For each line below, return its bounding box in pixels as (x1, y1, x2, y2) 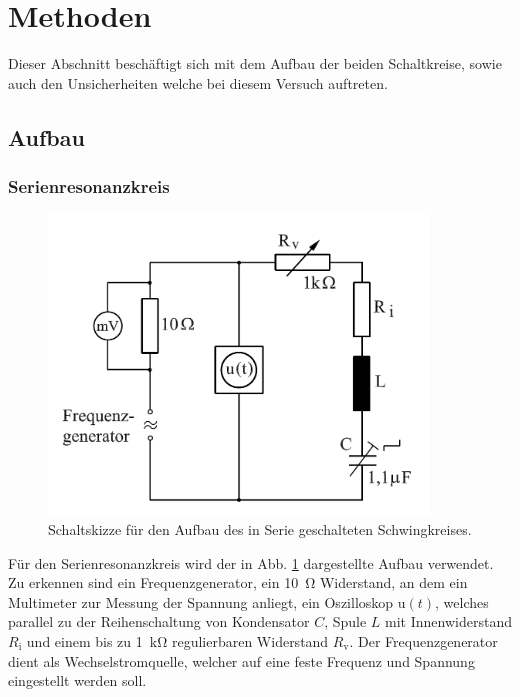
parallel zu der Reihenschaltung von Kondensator (8, 611, 310, 632)
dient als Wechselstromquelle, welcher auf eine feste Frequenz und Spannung (8, 650, 475, 671)
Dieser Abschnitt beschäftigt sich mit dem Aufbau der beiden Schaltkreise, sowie (8, 53, 502, 74)
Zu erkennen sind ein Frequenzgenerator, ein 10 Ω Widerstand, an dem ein (8, 572, 468, 593)
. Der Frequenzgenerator (349, 630, 498, 651)
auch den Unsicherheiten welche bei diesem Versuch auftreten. (8, 72, 388, 93)
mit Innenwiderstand (385, 611, 512, 632)
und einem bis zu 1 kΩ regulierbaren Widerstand (26, 630, 329, 651)
